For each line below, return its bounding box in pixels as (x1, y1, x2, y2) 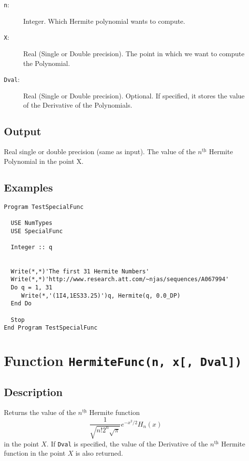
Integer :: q (11, 243, 53, 251)
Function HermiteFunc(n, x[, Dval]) (4, 350, 242, 370)
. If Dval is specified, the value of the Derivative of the (46, 438, 208, 448)
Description (4, 384, 63, 399)
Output (4, 124, 42, 139)
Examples (4, 179, 53, 194)
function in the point (4, 448, 66, 458)
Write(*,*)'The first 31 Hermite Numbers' (11, 268, 149, 275)
